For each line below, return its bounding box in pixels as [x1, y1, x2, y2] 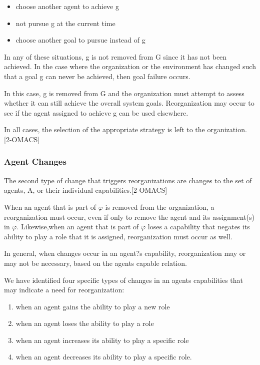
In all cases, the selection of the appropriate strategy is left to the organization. [4, 124, 247, 135]
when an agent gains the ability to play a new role [15, 301, 170, 311]
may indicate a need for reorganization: [4, 284, 124, 295]
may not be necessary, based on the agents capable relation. [4, 257, 187, 268]
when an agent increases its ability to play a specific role [15, 334, 189, 345]
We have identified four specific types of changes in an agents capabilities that [4, 274, 243, 285]
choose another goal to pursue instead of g [15, 35, 145, 45]
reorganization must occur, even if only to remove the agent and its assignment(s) [4, 211, 255, 222]
